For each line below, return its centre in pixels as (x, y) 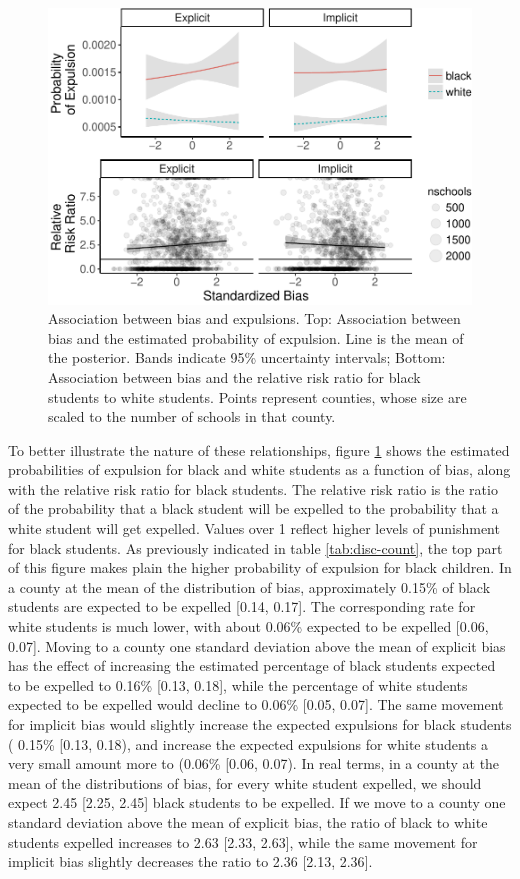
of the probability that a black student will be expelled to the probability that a (253, 508)
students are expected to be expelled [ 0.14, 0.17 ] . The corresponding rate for (242, 606)
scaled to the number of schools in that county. (192, 416)
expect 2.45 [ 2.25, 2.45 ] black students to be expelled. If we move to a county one (257, 802)
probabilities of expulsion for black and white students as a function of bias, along (259, 469)
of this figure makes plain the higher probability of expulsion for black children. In (260, 567)
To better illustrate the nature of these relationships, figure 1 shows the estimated (259, 449)
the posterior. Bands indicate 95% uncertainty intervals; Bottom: (247, 357)
